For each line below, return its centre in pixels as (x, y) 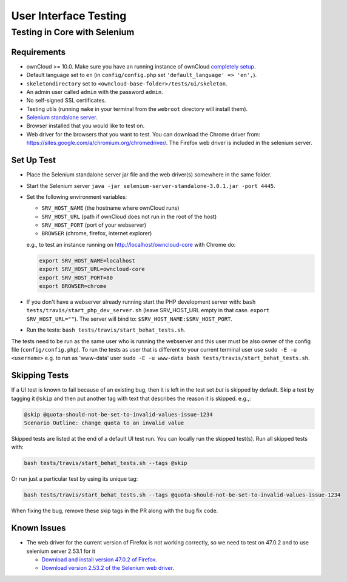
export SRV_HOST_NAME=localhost (87, 260)
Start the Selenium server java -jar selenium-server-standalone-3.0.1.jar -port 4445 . (151, 186)
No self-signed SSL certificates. (66, 101)
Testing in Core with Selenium (73, 32)
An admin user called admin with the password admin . (95, 92)
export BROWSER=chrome (73, 286)
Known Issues (39, 528)
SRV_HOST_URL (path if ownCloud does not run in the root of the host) (129, 216)
